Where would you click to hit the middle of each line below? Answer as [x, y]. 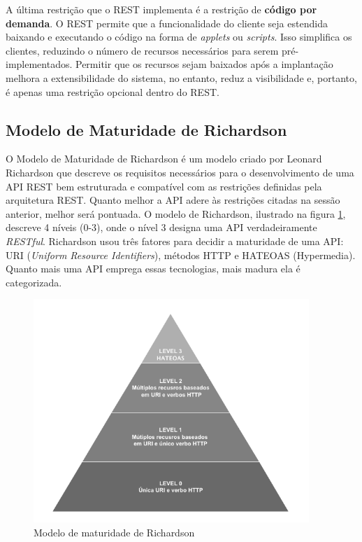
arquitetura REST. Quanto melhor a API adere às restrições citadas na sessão [173, 200]
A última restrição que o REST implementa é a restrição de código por [161, 9]
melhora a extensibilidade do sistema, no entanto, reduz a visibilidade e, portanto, [181, 77]
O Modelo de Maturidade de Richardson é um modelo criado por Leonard [164, 159]
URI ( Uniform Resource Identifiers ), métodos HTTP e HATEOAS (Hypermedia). [181, 255]
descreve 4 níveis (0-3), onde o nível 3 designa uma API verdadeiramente [161, 227]
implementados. [39, 64]
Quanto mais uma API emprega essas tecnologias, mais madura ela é [153, 269]
